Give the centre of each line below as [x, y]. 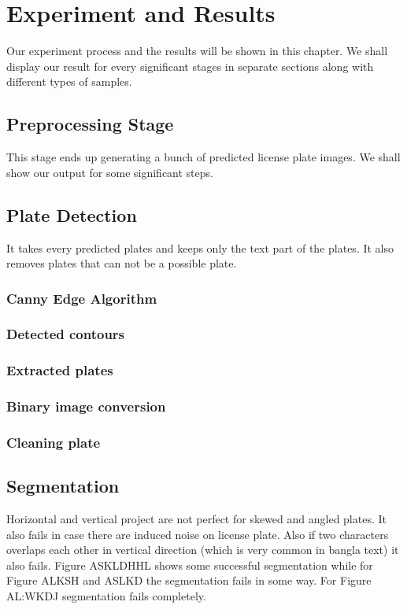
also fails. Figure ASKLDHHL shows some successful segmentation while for [190, 565]
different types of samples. [69, 81]
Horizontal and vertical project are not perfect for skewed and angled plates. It [196, 519]
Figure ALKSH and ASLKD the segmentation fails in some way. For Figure [189, 580]
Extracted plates [60, 370]
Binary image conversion [86, 406]
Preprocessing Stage [90, 124]
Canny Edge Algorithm [82, 298]
